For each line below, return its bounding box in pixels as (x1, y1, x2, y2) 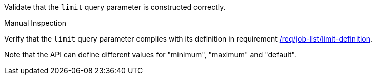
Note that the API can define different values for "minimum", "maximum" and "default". (4, 50, 296, 59)
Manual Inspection (4, 18, 67, 27)
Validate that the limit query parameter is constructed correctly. (4, 3, 226, 11)
